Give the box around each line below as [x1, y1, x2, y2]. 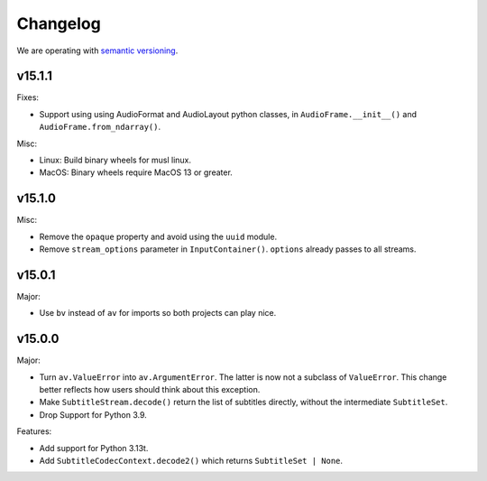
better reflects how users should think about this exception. [39, 384, 261, 395]
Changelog [16, 14, 101, 33]
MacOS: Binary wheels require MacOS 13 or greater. [39, 167, 234, 178]
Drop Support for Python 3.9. [39, 409, 148, 420]
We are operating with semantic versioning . [16, 45, 179, 56]
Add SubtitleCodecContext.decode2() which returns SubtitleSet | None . [39, 456, 343, 467]
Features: [16, 426, 52, 437]
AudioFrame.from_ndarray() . [39, 122, 161, 133]
